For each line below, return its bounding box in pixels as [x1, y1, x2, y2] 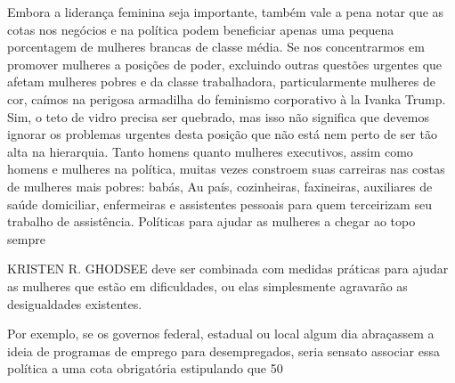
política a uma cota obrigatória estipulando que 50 [7, 359, 283, 378]
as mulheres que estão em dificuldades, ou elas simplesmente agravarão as [7, 276, 408, 295]
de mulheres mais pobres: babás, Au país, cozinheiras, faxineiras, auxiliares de [7, 176, 433, 195]
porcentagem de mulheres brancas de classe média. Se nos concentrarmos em [7, 37, 425, 56]
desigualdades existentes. [7, 294, 142, 313]
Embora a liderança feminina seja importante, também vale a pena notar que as [7, 3, 444, 20]
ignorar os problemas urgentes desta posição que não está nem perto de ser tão [7, 125, 437, 143]
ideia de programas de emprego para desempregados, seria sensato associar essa [7, 341, 440, 360]
